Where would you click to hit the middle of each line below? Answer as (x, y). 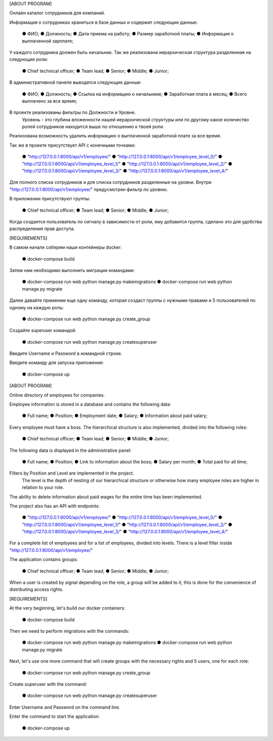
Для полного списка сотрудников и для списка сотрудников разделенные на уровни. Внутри (110, 182)
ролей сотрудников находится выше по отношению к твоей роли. (93, 127)
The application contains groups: (44, 560)
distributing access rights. (36, 589)
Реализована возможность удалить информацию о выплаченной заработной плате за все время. (115, 136)
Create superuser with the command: (48, 684)
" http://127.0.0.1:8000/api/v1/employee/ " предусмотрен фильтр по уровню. (89, 189)
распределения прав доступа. (42, 229)
